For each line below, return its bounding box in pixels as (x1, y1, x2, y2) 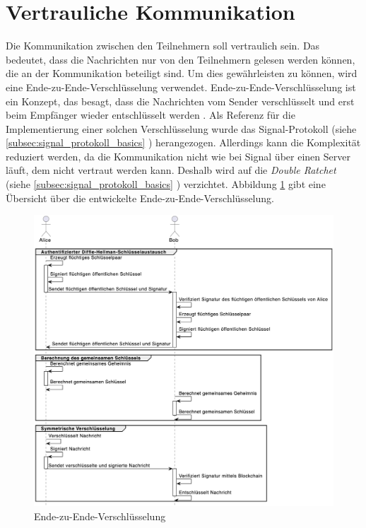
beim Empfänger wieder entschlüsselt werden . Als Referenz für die (6, 107, 295, 122)
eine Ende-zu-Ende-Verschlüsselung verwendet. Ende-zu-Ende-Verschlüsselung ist (6, 79, 356, 94)
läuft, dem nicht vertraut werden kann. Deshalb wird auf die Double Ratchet (6, 163, 336, 177)
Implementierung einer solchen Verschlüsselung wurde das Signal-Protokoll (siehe (6, 121, 357, 136)
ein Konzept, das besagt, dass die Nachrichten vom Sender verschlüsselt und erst (6, 93, 355, 108)
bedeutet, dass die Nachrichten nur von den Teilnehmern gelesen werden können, (6, 52, 355, 66)
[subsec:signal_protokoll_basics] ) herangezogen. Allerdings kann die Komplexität (6, 135, 361, 150)
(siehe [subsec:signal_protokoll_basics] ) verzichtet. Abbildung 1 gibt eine (6, 177, 326, 192)
